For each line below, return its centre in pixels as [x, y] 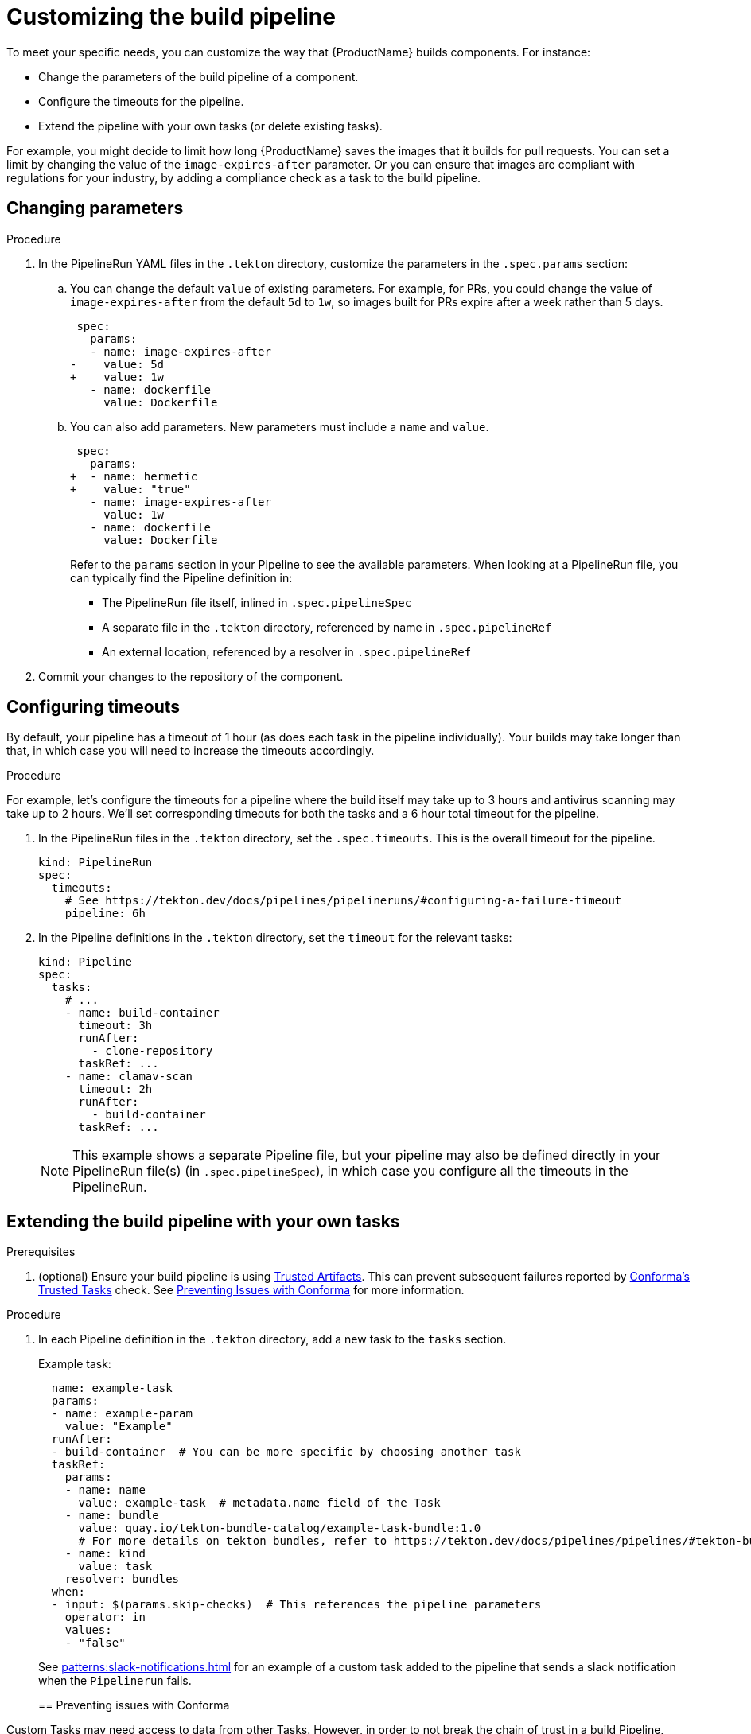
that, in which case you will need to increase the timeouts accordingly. [191, 751]
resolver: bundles [122, 1579]
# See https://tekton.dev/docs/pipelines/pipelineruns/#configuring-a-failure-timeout [343, 901]
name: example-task [112, 1388]
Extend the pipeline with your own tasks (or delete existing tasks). [210, 126]
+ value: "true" [130, 489]
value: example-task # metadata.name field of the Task [259, 1503]
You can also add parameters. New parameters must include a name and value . [280, 426]
